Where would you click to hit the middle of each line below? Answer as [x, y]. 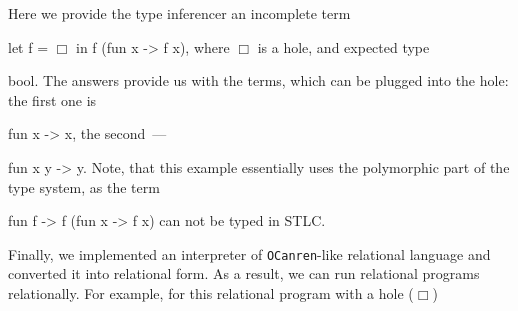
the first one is [52, 99]
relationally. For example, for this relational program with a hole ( [211, 293]
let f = [28, 46]
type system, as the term [84, 186]
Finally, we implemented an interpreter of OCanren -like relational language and [249, 253]
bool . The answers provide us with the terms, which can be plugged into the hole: [258, 80]
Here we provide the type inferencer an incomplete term [179, 13]
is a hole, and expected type [343, 46]
